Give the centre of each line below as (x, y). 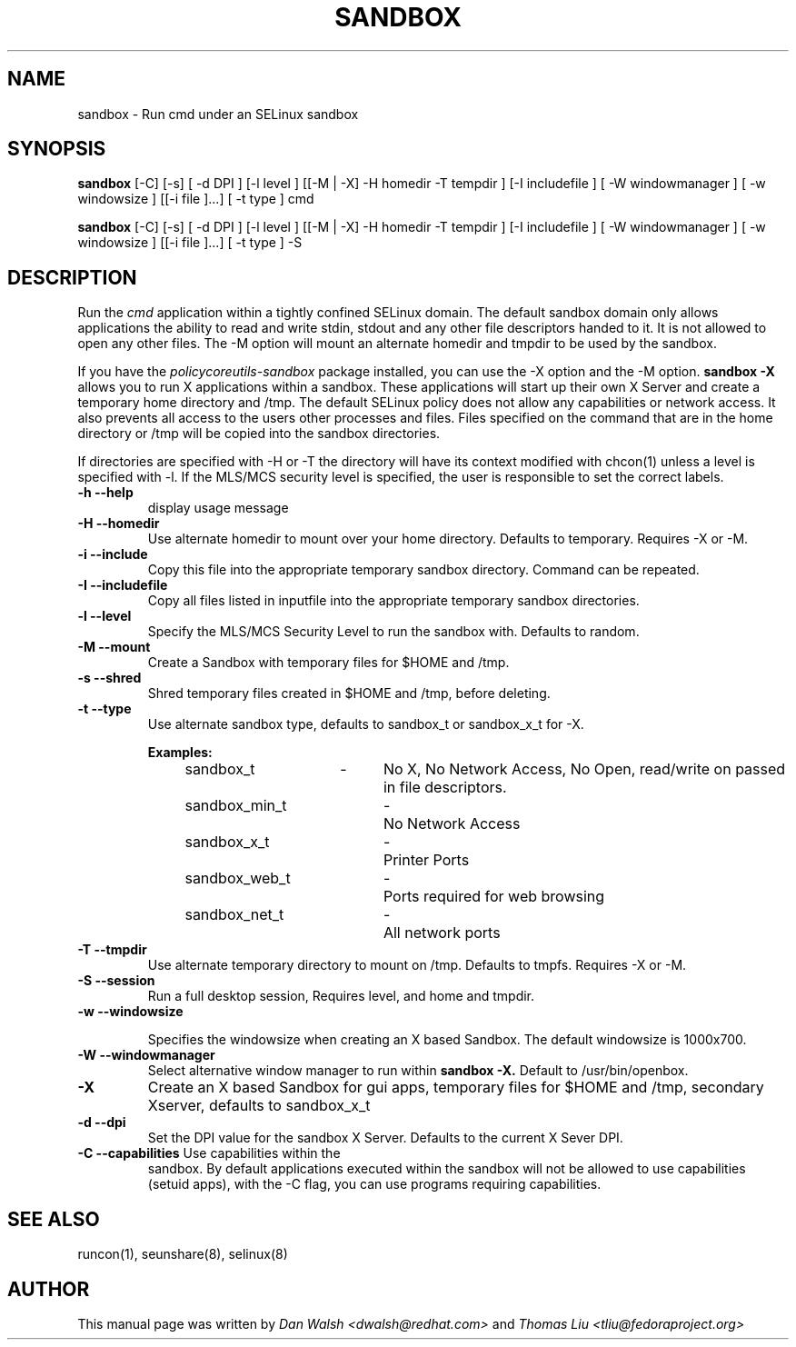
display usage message (218, 508)
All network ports (442, 933)
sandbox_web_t (238, 878)
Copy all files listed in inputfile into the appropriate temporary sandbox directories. (393, 601)
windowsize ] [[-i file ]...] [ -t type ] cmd (196, 199)
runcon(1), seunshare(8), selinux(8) (183, 1254)
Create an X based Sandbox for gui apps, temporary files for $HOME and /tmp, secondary (456, 1088)
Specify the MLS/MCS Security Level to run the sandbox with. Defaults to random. (393, 632)
